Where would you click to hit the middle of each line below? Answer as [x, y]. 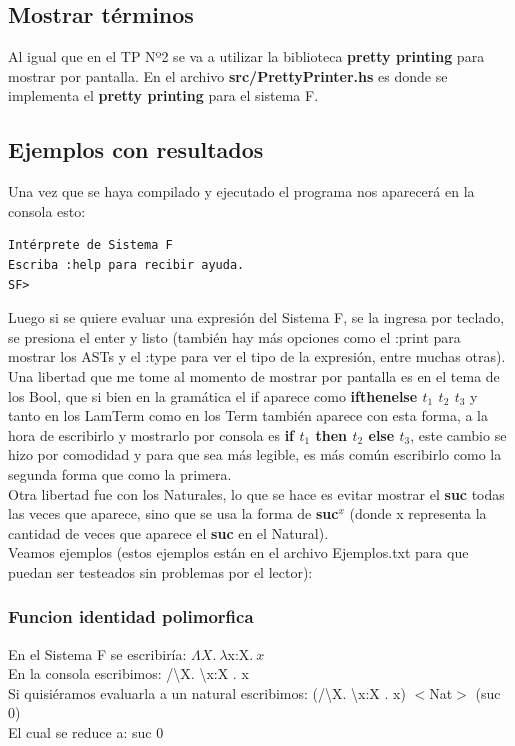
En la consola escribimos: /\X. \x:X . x [128, 673]
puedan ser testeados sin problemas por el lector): [160, 571]
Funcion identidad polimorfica [131, 616]
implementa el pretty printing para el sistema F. [163, 95]
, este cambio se [458, 434]
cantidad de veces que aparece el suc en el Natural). [168, 532]
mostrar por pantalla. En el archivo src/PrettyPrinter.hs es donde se [228, 75]
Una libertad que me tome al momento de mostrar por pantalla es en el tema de [254, 375]
